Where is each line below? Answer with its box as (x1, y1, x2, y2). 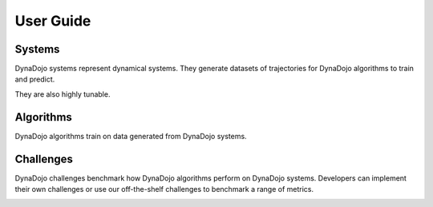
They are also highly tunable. (14, 89, 111, 99)
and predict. (14, 74, 55, 84)
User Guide (14, 12, 91, 30)
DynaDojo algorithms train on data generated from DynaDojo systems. (14, 131, 248, 141)
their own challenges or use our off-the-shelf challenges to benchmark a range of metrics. (14, 185, 314, 194)
